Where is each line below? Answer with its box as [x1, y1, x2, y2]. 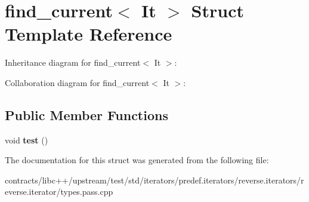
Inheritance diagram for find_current [5, 56, 141, 69]
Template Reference [5, 22, 172, 46]
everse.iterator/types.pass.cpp [5, 185, 113, 198]
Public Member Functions [5, 105, 168, 124]
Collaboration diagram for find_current [5, 76, 150, 88]
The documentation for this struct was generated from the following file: [5, 154, 269, 166]
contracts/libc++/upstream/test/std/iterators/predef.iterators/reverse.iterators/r [5, 173, 304, 186]
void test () [5, 133, 48, 146]
